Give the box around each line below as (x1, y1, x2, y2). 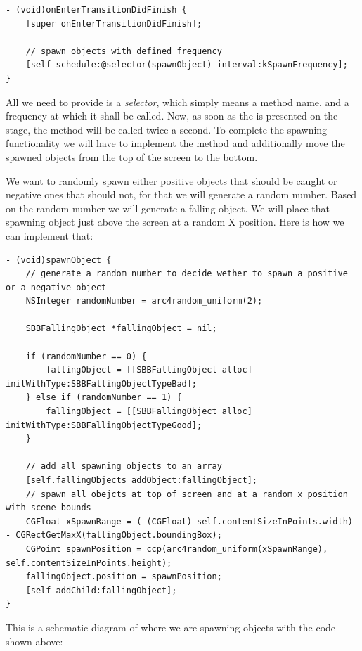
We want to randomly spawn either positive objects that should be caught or (6, 173, 337, 188)
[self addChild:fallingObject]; (25, 585, 177, 595)
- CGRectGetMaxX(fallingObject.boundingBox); (6, 530, 222, 541)
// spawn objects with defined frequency (25, 46, 222, 56)
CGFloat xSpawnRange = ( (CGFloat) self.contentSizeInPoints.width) (25, 516, 353, 527)
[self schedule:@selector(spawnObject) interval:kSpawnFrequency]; (25, 60, 348, 70)
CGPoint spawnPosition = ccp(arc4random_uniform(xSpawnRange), (25, 543, 328, 554)
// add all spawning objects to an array (25, 461, 222, 472)
